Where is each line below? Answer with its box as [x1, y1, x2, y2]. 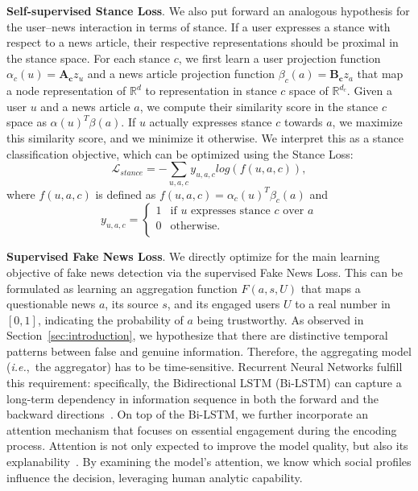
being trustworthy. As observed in [197, 311, 364, 328]
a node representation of [6, 82, 126, 99]
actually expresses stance [149, 113, 272, 130]
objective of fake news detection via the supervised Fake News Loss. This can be [6, 263, 404, 280]
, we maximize [332, 113, 403, 130]
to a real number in [295, 295, 391, 312]
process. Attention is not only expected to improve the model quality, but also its [6, 437, 408, 454]
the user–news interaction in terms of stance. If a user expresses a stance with [6, 18, 391, 35]
